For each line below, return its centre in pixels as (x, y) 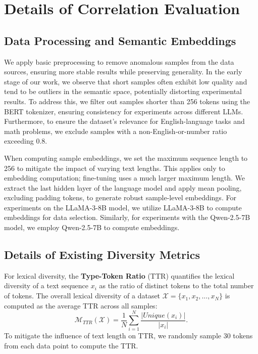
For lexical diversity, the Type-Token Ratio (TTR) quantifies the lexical (119, 275)
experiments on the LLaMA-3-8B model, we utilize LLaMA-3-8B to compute (123, 207)
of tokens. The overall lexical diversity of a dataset (82, 296)
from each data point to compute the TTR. (71, 345)
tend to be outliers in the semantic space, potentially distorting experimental (123, 91)
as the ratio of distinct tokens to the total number (176, 285)
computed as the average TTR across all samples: (81, 305)
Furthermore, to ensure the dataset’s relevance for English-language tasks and (124, 121)
